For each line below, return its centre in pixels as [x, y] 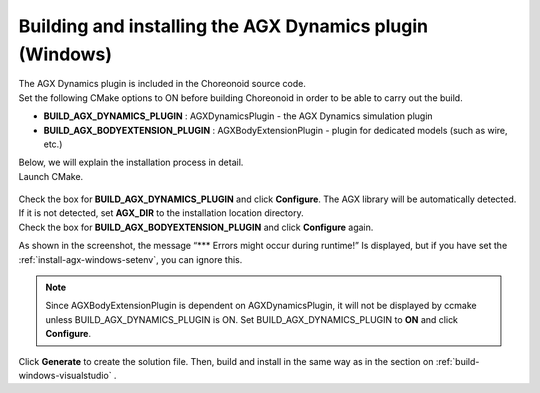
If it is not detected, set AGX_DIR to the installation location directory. [161, 213]
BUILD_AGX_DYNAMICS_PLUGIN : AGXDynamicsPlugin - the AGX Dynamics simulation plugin [238, 116]
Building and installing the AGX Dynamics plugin [223, 26]
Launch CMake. [51, 176]
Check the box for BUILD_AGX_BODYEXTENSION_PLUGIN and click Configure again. [196, 227]
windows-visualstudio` [65, 375]
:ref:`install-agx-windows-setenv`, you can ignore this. [130, 259]
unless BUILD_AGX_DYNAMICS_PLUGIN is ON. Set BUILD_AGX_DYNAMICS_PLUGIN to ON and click [252, 319]
